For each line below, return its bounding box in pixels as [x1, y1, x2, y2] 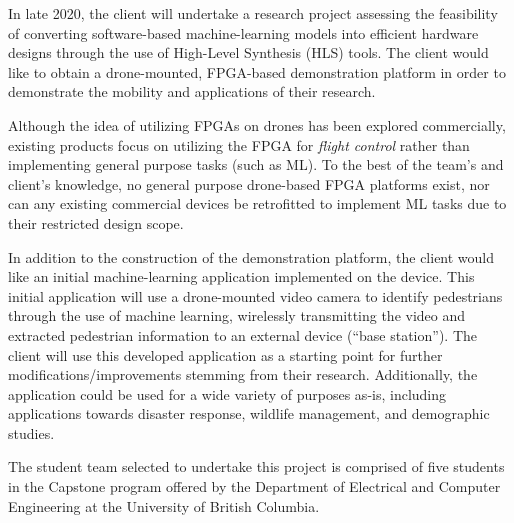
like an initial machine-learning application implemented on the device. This [8, 266, 475, 287]
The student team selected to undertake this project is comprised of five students [8, 456, 505, 477]
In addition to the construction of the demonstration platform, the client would [8, 246, 495, 267]
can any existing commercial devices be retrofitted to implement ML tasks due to [8, 193, 507, 214]
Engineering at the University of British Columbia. [8, 495, 320, 516]
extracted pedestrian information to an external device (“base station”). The [8, 324, 477, 345]
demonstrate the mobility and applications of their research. [8, 81, 376, 102]
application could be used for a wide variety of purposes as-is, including [8, 383, 447, 404]
